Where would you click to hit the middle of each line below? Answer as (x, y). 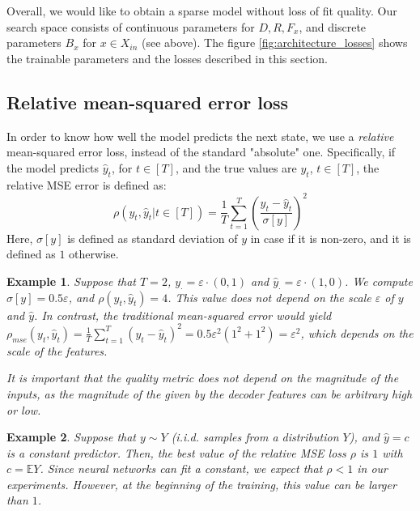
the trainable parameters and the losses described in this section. (167, 58)
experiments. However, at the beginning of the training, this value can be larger (202, 484)
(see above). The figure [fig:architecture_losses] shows (275, 43)
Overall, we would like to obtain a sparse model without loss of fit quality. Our (202, 11)
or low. (24, 409)
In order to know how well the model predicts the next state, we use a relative (200, 136)
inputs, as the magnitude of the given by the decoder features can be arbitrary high (210, 393)
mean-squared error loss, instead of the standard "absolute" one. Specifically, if (201, 152)
